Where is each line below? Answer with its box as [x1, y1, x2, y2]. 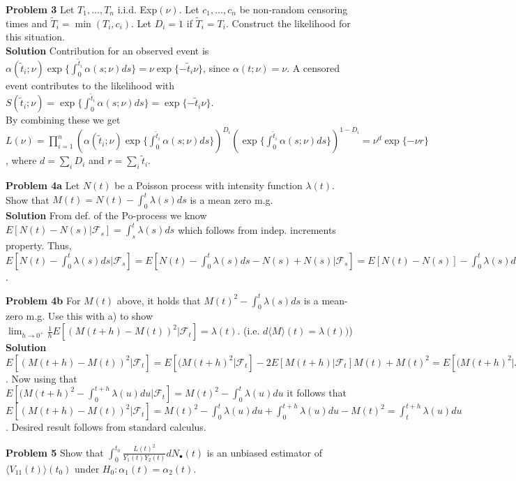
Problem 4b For [6, 293, 81, 307]
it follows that [287, 385, 347, 400]
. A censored [287, 60, 340, 75]
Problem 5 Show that [6, 445, 104, 459]
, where [6, 153, 37, 168]
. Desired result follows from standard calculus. [6, 420, 206, 434]
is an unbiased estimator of [206, 445, 323, 459]
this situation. [6, 29, 65, 44]
